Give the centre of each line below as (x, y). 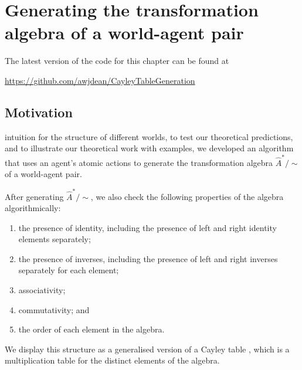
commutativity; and (54, 309)
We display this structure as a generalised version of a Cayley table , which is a (147, 349)
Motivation (39, 112)
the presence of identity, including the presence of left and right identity (147, 227)
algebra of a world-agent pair (124, 33)
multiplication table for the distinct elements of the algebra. (112, 360)
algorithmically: (33, 208)
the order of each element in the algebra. (91, 329)
